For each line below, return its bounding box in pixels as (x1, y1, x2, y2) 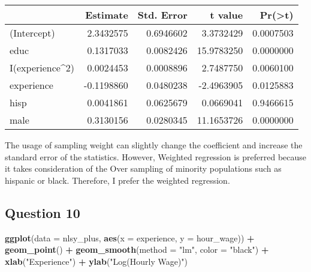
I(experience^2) (10, 61, 75, 74)
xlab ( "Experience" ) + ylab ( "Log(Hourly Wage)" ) (5, 255, 188, 267)
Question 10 (5, 203, 80, 222)
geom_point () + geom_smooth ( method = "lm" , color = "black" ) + (5, 243, 269, 256)
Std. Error (137, 8, 188, 22)
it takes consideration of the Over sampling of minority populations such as (5, 162, 282, 175)
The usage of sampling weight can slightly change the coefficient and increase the (5, 139, 303, 151)
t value (210, 8, 243, 22)
